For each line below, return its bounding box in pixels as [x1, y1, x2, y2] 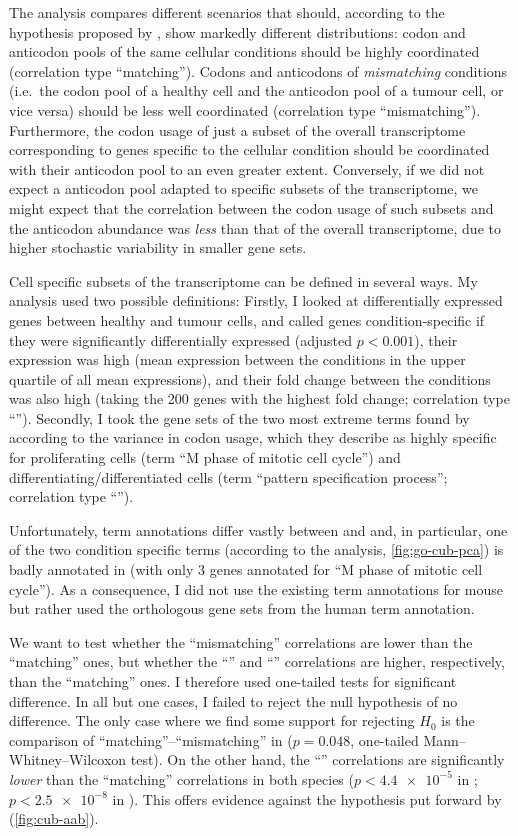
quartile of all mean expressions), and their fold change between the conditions [9, 368, 491, 389]
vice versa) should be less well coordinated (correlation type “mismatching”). [9, 99, 481, 120]
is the [441, 710, 475, 731]
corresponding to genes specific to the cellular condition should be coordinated [9, 139, 490, 160]
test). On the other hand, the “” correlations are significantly [130, 749, 505, 770]
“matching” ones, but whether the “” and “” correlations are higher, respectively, [9, 651, 505, 672]
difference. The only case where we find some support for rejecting [9, 710, 415, 731]
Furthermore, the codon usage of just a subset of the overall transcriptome [9, 119, 466, 140]
